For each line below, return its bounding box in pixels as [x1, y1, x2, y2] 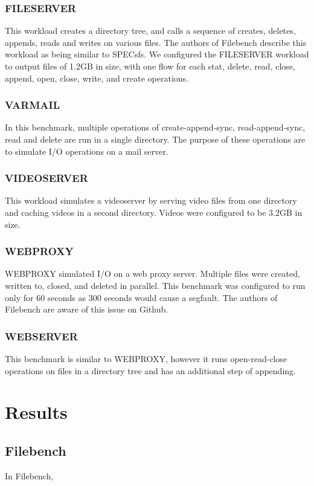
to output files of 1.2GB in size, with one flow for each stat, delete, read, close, [5, 60, 295, 72]
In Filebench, [5, 469, 54, 482]
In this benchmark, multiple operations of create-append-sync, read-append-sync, [5, 121, 306, 134]
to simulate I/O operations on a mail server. [5, 144, 168, 157]
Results [5, 400, 68, 424]
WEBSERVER [5, 328, 78, 343]
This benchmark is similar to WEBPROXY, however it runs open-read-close [5, 352, 287, 364]
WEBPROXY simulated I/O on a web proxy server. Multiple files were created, [5, 267, 300, 280]
